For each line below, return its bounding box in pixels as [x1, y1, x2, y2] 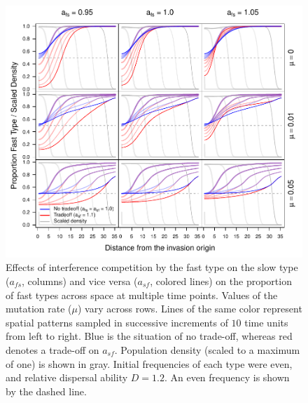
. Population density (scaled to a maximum [114, 342, 300, 357]
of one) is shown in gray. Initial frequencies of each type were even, [6, 356, 293, 371]
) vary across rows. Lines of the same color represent [78, 301, 302, 316]
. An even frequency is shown [164, 370, 290, 385]
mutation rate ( [6, 301, 72, 316]
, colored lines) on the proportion [150, 273, 292, 288]
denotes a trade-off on [6, 342, 99, 357]
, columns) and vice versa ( [22, 273, 138, 288]
